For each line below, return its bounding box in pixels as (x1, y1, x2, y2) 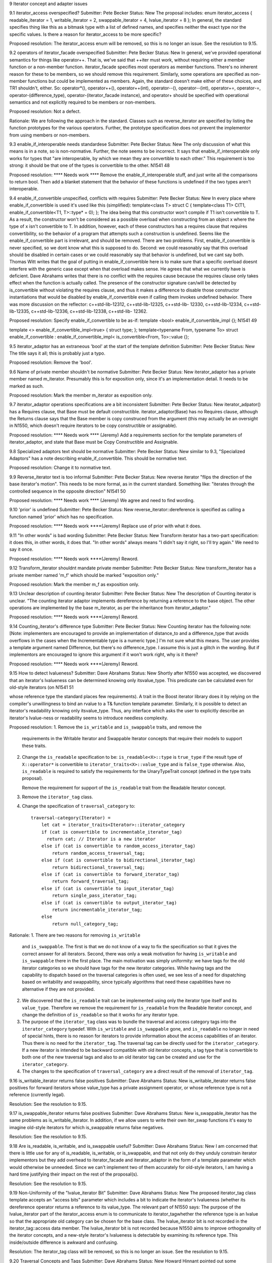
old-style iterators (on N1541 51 (9, 684, 74, 690)
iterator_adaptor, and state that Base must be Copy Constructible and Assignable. (9, 439, 179, 445)
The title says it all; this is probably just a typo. (9, 350, 106, 356)
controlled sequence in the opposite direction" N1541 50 (9, 488, 126, 494)
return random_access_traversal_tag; (52, 850, 146, 856)
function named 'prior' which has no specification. (9, 513, 114, 520)
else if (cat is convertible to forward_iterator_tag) (41, 871, 180, 877)
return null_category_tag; (52, 921, 119, 927)
